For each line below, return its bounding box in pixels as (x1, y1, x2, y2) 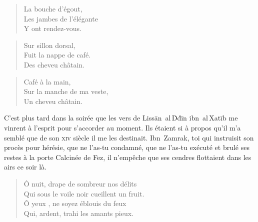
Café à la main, (23, 76, 71, 86)
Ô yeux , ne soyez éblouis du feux (23, 198, 126, 208)
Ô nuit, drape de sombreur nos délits (23, 178, 137, 188)
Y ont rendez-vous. (23, 23, 82, 33)
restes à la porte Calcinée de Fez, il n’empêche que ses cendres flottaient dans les (4, 151, 251, 162)
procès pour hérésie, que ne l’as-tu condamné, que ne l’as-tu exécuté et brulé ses (4, 142, 249, 152)
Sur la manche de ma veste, (23, 86, 108, 96)
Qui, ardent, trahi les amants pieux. (23, 207, 133, 218)
